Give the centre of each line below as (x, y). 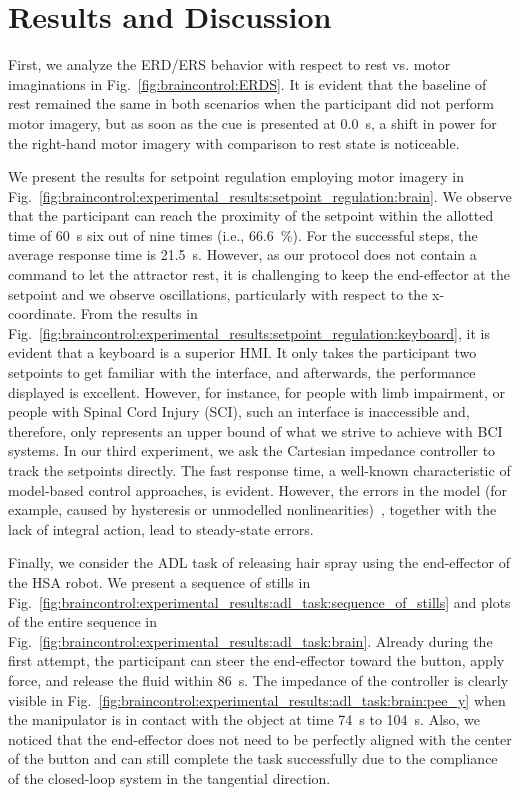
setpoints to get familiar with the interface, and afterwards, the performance (242, 372)
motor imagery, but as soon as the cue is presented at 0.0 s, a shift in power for (252, 122)
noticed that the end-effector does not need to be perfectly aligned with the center (260, 738)
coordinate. (42, 313)
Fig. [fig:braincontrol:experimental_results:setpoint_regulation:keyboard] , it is (249, 332)
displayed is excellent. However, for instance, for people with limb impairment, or (257, 391)
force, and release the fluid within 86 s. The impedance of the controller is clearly (258, 679)
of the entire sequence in (83, 621)
